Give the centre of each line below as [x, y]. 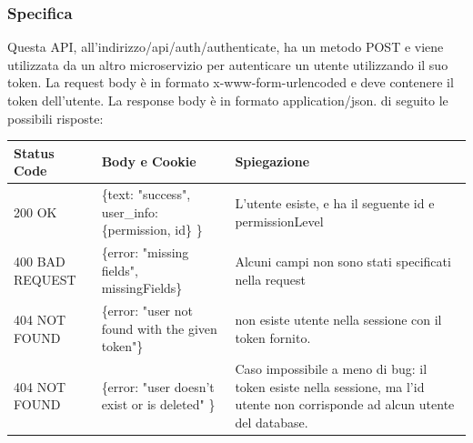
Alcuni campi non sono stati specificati [343, 261]
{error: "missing [145, 252]
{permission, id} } [152, 230]
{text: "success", [146, 194]
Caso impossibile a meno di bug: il [331, 369]
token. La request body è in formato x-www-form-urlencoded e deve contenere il [231, 82]
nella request [270, 279]
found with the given [159, 328]
